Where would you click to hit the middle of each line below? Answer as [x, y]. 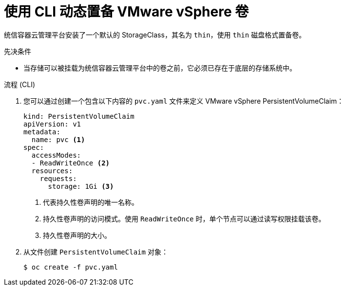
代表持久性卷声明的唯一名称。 [91, 202]
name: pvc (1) [58, 139]
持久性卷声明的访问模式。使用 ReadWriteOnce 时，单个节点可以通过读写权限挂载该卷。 [184, 218]
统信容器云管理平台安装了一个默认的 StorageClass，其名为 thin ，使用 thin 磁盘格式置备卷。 [155, 35]
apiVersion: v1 [52, 124]
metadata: [42, 132]
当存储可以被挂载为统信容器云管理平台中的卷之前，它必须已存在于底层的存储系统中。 [160, 68]
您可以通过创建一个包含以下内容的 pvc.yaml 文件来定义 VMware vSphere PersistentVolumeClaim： [184, 101]
